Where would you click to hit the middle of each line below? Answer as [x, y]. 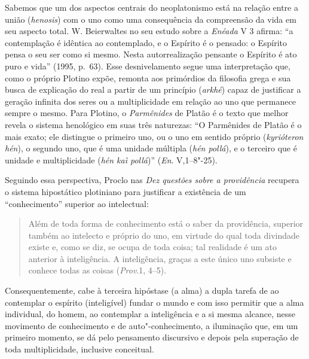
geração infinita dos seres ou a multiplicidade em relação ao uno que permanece [150, 101]
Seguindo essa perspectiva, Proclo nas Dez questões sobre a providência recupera [152, 180]
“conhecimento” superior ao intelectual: [77, 203]
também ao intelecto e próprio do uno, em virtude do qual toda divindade [164, 235]
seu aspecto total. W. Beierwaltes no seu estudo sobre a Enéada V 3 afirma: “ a [149, 31]
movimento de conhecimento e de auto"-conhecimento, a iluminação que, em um [152, 325]
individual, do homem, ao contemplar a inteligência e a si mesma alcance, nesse [150, 314]
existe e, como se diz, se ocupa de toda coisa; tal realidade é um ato [153, 247]
